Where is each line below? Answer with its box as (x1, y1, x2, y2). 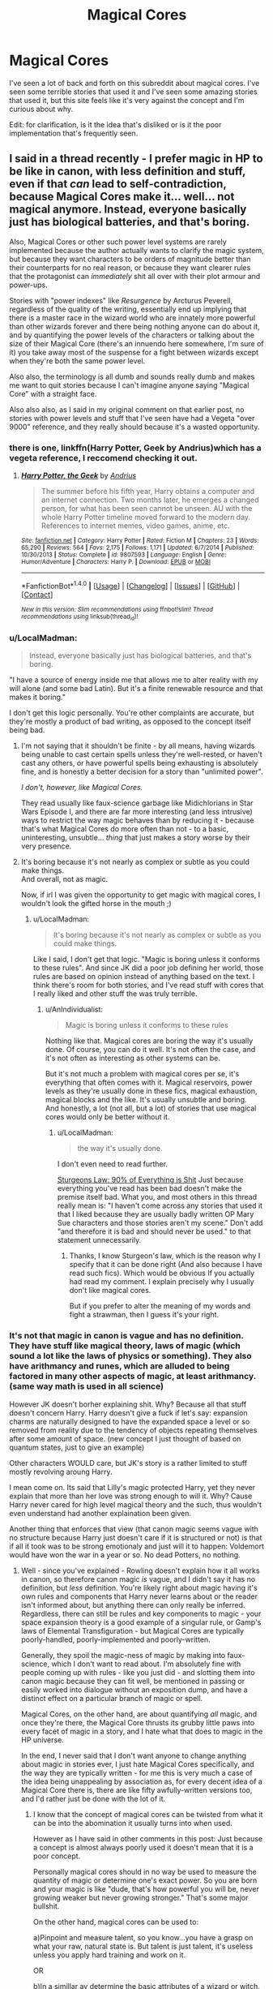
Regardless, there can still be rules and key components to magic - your (20, 1609, 262, 1618)
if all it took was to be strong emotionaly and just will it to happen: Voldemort (9, 1541, 265, 1551)
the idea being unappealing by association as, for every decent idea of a (20, 1776, 262, 1786)
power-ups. (9, 280, 48, 290)
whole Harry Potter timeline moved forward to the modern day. (41, 513, 250, 522)
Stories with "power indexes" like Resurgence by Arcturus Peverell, (9, 295, 233, 305)
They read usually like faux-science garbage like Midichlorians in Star (20, 798, 254, 808)
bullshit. (32, 1901, 60, 1911)
